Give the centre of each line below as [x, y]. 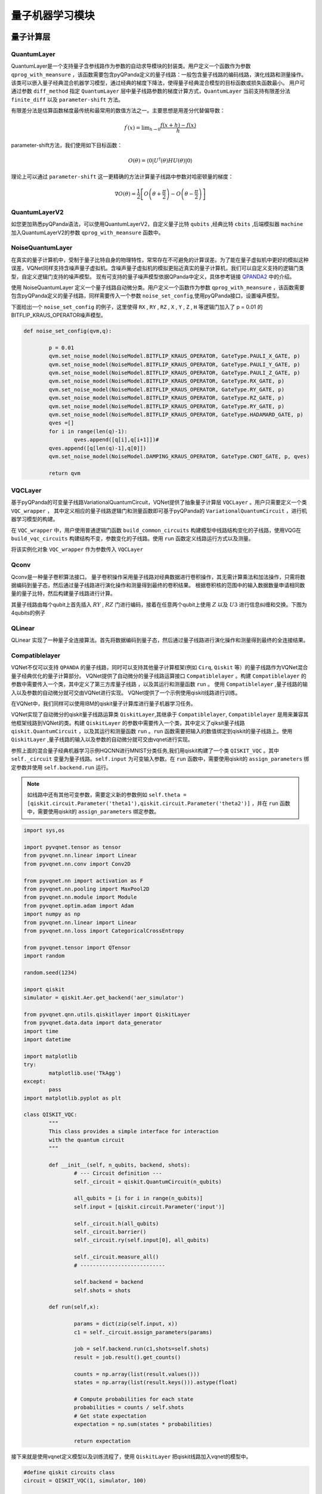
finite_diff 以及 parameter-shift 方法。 [67, 99]
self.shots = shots [102, 1290]
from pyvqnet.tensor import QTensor [77, 947]
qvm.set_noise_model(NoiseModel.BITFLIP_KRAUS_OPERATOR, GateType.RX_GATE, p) [167, 381]
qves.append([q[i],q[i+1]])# [116, 440]
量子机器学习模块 [53, 16]
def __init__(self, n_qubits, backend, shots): [120, 1165]
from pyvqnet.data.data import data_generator [93, 1023]
